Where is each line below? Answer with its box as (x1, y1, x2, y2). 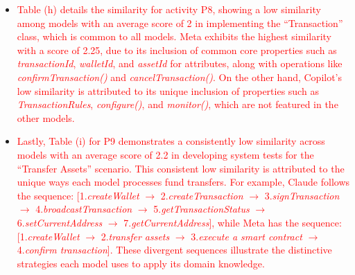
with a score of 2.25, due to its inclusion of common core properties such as (17, 42, 337, 57)
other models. (17, 110, 75, 125)
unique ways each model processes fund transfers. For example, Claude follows (17, 175, 350, 189)
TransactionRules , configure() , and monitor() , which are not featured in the (17, 97, 338, 112)
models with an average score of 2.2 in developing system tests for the (17, 147, 314, 161)
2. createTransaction (160, 188, 243, 202)
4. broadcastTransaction (35, 202, 132, 216)
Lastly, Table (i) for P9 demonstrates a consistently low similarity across (17, 134, 325, 148)
